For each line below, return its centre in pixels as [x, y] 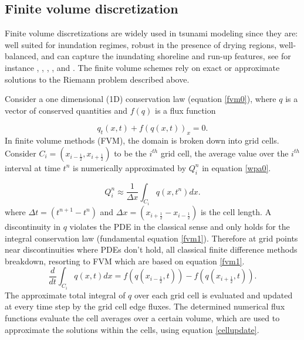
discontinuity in [33, 226]
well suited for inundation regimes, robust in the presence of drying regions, [141, 44]
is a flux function [185, 110]
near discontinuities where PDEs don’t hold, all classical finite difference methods [151, 249]
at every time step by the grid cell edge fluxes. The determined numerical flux [145, 306]
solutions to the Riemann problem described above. [97, 79]
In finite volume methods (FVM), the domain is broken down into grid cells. [142, 140]
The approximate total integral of [65, 295]
